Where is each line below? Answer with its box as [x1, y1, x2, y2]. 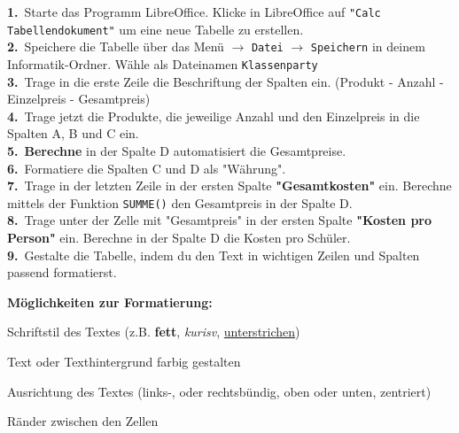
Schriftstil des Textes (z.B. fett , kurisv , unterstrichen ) [7, 322, 300, 341]
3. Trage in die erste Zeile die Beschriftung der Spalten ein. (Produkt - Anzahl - [7, 72, 444, 90]
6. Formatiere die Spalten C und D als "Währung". [7, 159, 286, 177]
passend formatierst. [7, 263, 117, 282]
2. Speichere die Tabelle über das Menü [7, 37, 224, 56]
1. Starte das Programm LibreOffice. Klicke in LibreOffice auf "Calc [7, 3, 381, 20]
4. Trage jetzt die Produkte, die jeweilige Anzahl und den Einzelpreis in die [7, 106, 420, 125]
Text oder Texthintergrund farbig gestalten [7, 352, 241, 370]
